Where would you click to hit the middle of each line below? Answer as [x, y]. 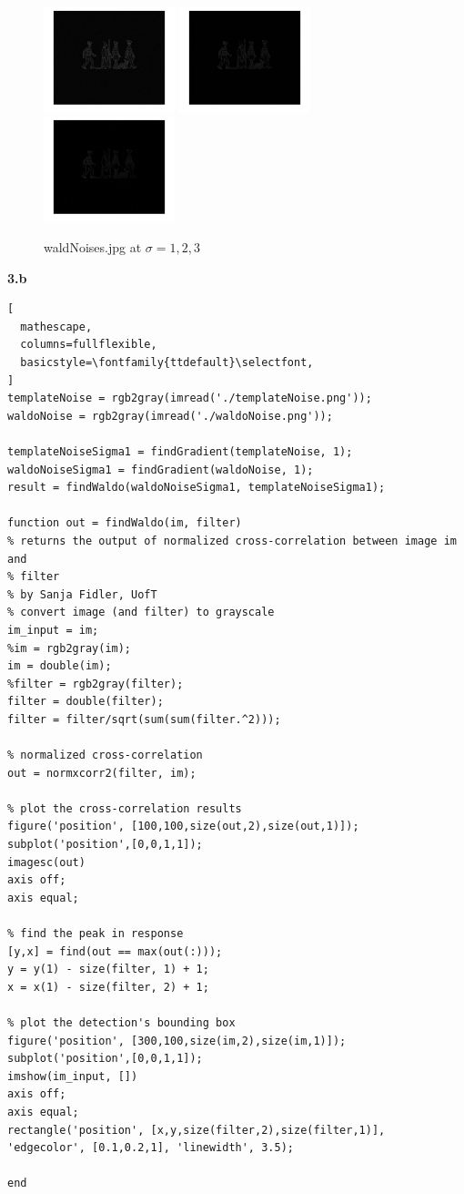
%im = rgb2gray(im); [70, 648]
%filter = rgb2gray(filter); [96, 684]
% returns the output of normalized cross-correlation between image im [232, 541]
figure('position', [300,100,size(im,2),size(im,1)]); [177, 1041]
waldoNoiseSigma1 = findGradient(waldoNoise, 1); [161, 469]
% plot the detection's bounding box [121, 1023]
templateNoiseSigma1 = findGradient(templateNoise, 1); [180, 452]
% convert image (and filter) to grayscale [141, 612]
